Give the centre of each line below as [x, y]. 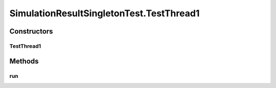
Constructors [31, 31]
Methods [24, 61]
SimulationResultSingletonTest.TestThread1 [105, 13]
